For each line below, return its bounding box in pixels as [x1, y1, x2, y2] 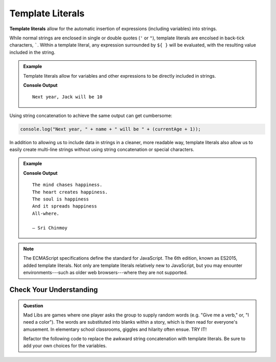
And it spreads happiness [32, 203, 97, 209]
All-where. [32, 210, 60, 216]
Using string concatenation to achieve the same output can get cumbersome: [9, 112, 172, 119]
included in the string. [9, 49, 56, 55]
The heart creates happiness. [32, 189, 108, 195]
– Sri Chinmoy [32, 225, 67, 231]
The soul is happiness [32, 196, 89, 202]
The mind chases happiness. [32, 182, 103, 188]
